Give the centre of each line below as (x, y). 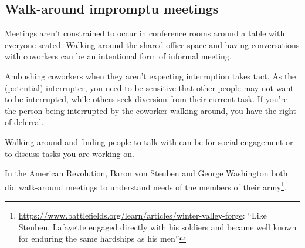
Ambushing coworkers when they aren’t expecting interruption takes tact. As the (150, 76)
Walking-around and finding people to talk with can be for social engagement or (149, 141)
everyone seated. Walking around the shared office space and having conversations (152, 44)
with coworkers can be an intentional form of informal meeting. (118, 56)
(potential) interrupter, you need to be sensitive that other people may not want (149, 87)
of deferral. (24, 122)
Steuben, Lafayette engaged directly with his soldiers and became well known (157, 227)
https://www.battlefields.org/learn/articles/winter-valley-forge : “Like (143, 215)
